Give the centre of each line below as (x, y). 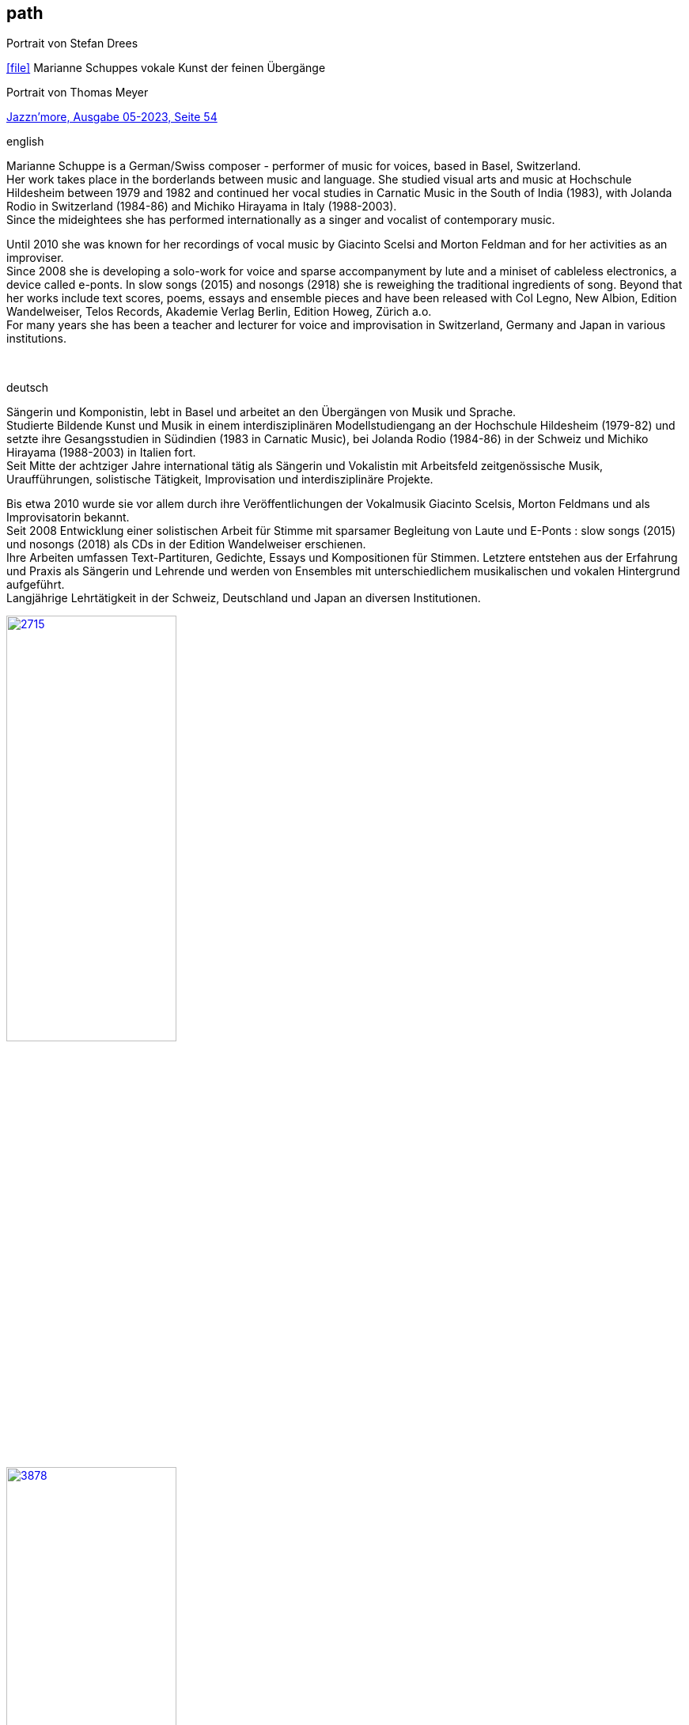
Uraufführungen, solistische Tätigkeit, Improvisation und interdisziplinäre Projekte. (220, 480)
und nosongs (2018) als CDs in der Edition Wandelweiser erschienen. (186, 544)
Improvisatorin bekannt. (68, 517)
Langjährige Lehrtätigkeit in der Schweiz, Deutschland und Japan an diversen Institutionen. (244, 598)
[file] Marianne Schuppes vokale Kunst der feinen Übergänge (166, 68)
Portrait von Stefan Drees (72, 44)
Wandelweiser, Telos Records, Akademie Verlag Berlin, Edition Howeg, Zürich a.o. (219, 312)
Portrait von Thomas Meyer (78, 93)
